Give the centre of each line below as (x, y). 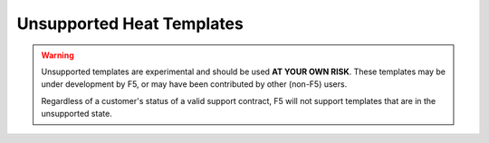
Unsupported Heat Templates (130, 24)
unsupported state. (77, 114)
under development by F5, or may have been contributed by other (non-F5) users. (194, 84)
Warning (58, 55)
